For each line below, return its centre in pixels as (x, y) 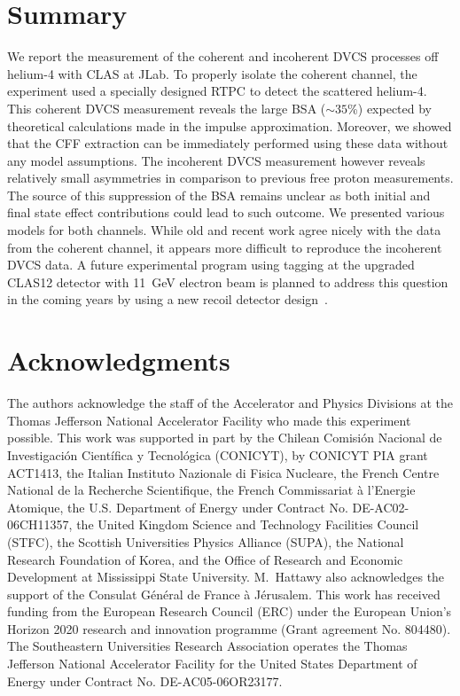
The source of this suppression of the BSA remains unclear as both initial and (219, 195)
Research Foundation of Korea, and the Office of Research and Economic (205, 559)
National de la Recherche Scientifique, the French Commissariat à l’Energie (211, 490)
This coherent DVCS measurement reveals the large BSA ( (167, 108)
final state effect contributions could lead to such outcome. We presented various (226, 212)
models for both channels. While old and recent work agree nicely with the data (224, 230)
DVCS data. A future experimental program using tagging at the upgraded (211, 265)
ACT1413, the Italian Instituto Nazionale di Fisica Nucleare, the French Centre (223, 472)
